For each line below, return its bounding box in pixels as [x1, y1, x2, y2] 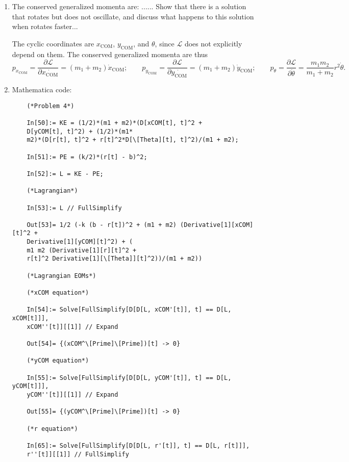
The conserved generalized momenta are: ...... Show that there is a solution [12, 1, 246, 11]
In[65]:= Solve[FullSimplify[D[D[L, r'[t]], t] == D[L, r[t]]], [27, 442, 250, 449]
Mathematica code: [12, 84, 72, 95]
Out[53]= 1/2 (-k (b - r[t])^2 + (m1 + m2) [27, 221, 177, 228]
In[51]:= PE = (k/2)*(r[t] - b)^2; [27, 153, 147, 161]
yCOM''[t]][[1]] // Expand [27, 391, 118, 398]
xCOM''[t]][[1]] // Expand [27, 323, 118, 330]
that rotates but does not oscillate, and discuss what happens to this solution [12, 11, 254, 21]
